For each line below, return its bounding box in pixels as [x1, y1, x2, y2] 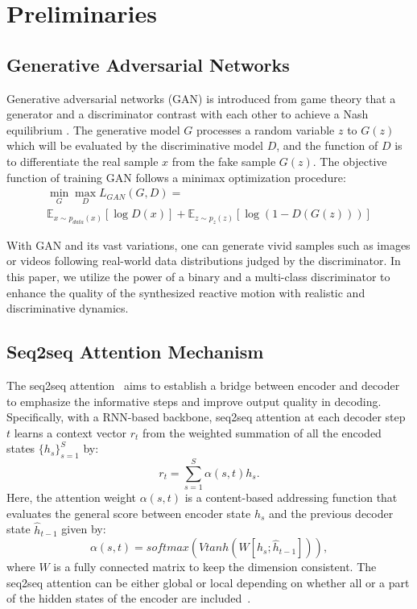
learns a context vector [14, 424, 127, 441]
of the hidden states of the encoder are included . [6, 590, 251, 607]
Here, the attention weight [6, 489, 137, 506]
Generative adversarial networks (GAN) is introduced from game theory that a [6, 89, 396, 106]
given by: [61, 520, 106, 537]
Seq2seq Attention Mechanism [6, 339, 264, 364]
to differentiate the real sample [6, 152, 159, 169]
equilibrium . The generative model [6, 121, 180, 138]
